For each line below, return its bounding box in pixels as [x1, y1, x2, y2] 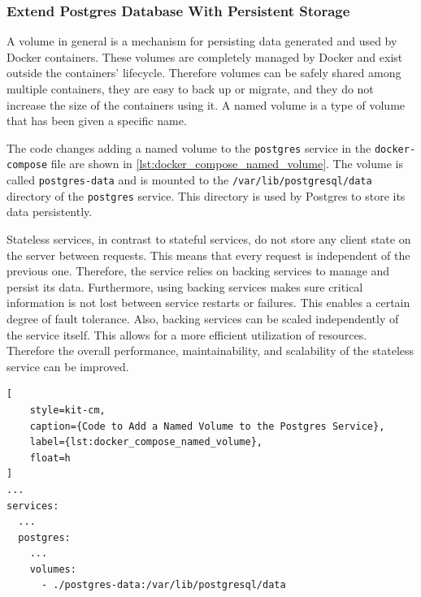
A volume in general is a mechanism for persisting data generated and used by [7, 32, 397, 50]
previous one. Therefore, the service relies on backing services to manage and [7, 262, 390, 279]
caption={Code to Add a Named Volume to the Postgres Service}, [29, 420, 385, 432]
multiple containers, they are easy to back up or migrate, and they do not [7, 80, 374, 97]
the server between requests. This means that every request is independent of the [7, 246, 410, 263]
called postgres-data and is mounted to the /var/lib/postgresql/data [7, 171, 372, 188]
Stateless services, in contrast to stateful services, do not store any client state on [7, 231, 411, 247]
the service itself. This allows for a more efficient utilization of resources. [7, 326, 367, 343]
